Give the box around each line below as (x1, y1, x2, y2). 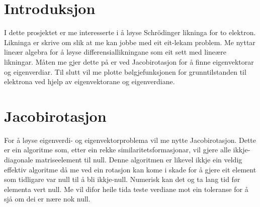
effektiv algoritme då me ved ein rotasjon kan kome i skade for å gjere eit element (4, 164, 256, 174)
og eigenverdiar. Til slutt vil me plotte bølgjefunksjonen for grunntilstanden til (4, 66, 246, 77)
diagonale (4, 154, 33, 164)
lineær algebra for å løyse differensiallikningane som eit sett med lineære (4, 47, 226, 57)
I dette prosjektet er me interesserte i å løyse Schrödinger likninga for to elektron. (4, 27, 256, 38)
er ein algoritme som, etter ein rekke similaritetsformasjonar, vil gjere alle (4, 144, 231, 155)
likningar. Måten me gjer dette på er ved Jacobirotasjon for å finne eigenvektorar (4, 56, 254, 67)
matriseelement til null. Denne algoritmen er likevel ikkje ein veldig (35, 154, 242, 164)
